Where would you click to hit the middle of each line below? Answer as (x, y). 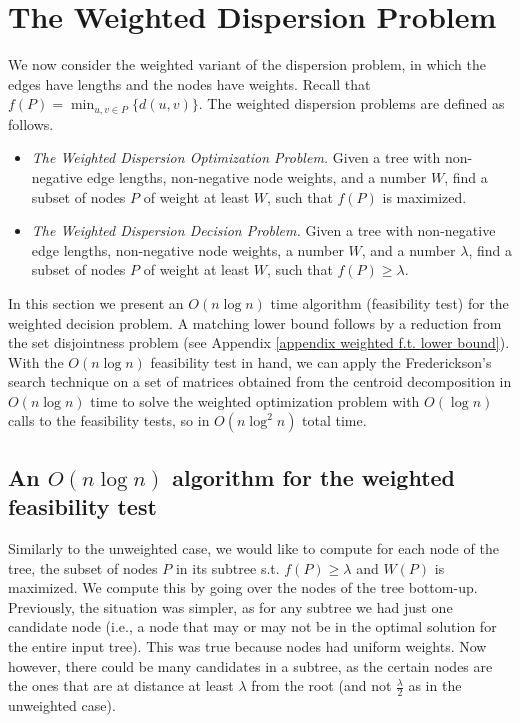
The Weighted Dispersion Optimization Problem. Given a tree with (236, 157)
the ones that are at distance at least (121, 685)
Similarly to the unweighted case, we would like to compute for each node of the (253, 548)
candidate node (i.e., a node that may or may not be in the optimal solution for (252, 626)
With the (36, 361)
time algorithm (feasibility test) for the (389, 302)
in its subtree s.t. (227, 567)
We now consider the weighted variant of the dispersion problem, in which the (247, 64)
